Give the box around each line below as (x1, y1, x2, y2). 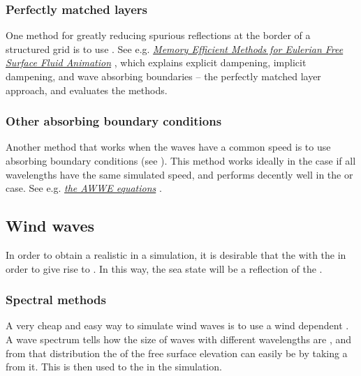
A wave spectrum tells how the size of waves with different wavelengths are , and (6, 331, 352, 346)
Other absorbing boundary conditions (6, 112, 222, 130)
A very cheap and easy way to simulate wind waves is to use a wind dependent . (6, 318, 349, 333)
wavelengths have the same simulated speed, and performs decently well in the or (6, 167, 353, 181)
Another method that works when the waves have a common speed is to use (6, 140, 331, 154)
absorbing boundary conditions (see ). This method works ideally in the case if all (6, 153, 356, 167)
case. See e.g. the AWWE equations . (6, 181, 162, 195)
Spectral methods (6, 291, 106, 308)
